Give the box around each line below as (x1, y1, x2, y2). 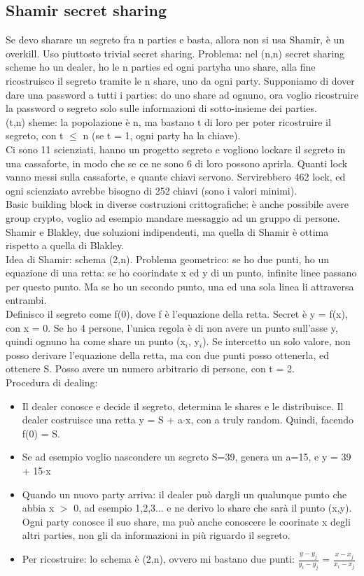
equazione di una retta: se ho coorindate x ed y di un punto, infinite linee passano (6, 265, 357, 280)
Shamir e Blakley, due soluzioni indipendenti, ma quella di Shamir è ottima (6, 224, 329, 239)
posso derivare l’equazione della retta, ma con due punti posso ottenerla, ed (6, 347, 330, 362)
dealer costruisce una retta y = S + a (22, 412, 183, 427)
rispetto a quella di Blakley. (6, 238, 125, 253)
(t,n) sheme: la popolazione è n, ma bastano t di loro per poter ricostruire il (6, 114, 331, 129)
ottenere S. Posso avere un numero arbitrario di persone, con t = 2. (6, 361, 295, 376)
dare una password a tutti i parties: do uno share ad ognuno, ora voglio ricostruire (6, 87, 358, 101)
